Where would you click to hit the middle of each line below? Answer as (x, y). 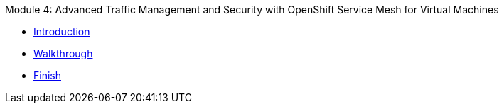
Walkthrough (63, 53)
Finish (47, 75)
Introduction (62, 31)
